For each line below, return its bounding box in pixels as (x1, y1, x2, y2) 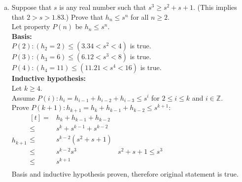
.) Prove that (64, 11, 104, 22)
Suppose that (11, 2, 52, 12)
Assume (11, 92, 35, 103)
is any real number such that (59, 2, 146, 12)
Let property (11, 21, 50, 32)
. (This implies (193, 2, 237, 12)
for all (131, 11, 149, 22)
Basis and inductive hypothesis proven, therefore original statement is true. (11, 169, 239, 179)
